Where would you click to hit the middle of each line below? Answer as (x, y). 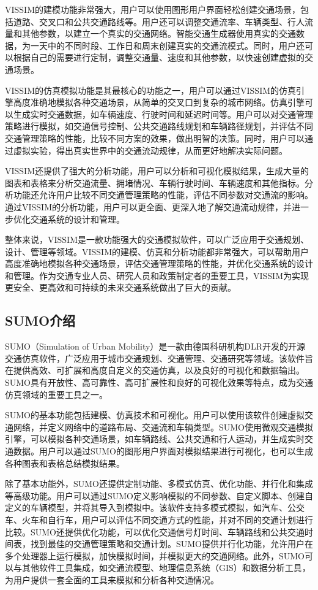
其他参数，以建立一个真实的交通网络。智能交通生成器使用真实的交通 (159, 33)
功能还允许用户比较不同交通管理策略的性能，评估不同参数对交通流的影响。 (163, 195)
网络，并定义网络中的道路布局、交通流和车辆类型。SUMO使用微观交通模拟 (163, 427)
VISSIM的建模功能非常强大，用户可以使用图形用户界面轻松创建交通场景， (153, 9)
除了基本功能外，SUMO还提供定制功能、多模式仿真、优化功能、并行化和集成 (159, 484)
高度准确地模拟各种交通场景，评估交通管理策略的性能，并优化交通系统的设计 (159, 263)
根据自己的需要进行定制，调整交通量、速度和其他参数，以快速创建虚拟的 (159, 57)
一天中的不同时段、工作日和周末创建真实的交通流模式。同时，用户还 (167, 45)
